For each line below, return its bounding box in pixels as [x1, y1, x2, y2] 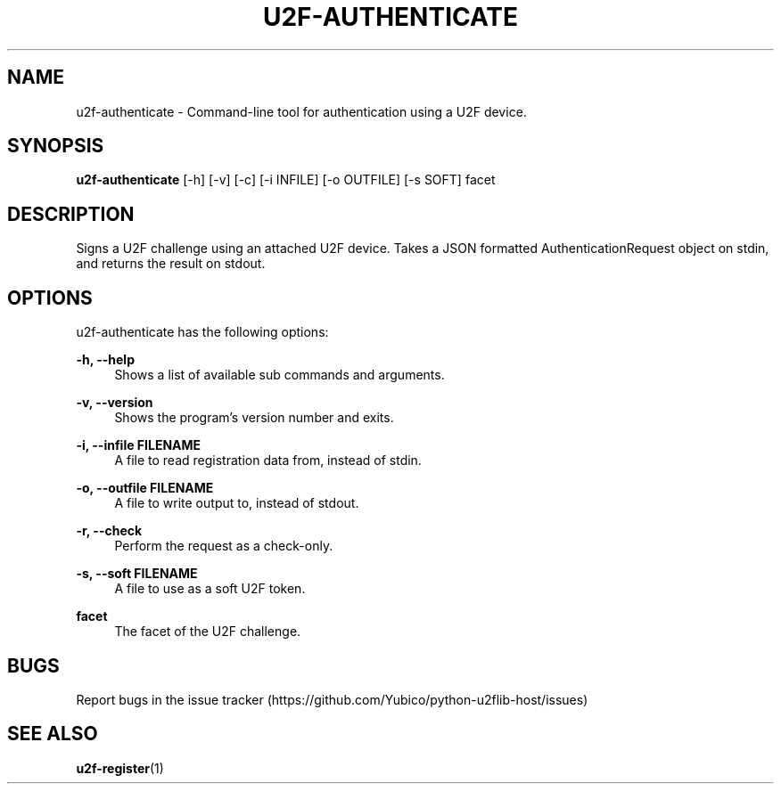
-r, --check [76, 523, 143, 539]
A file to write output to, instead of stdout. [114, 495, 359, 511]
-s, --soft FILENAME [76, 566, 198, 582]
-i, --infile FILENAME [76, 437, 201, 453]
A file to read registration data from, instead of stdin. [114, 453, 422, 469]
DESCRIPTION [7, 202, 135, 225]
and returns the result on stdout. [76, 256, 266, 272]
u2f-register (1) [76, 760, 164, 776]
